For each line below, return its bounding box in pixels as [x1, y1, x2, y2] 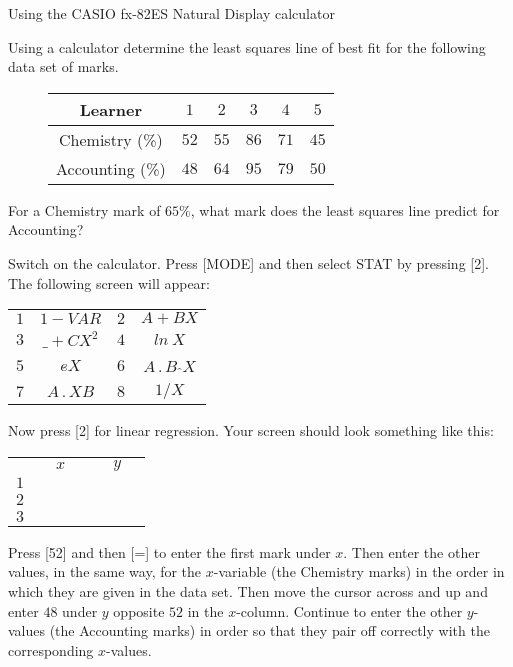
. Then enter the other [343, 541, 480, 562]
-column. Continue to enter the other [236, 600, 463, 621]
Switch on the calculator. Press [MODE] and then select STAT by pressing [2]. [8, 252, 489, 273]
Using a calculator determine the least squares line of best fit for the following [8, 36, 486, 57]
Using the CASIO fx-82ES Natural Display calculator [8, 3, 335, 23]
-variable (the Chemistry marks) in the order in [213, 561, 505, 582]
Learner [79, 97, 143, 121]
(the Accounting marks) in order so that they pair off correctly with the [49, 620, 490, 641]
